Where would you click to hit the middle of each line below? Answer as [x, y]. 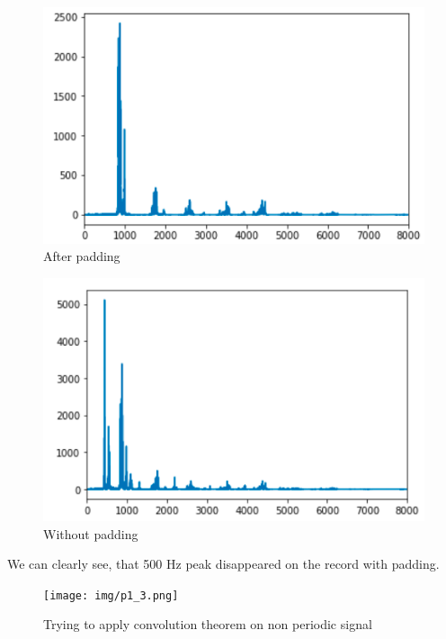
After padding [82, 256]
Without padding [91, 533]
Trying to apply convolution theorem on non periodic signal [208, 624]
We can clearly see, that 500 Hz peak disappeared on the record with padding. [223, 564]
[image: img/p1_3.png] [111, 595]
